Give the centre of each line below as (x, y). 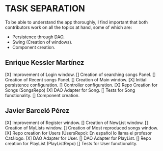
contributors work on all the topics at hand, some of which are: (68, 27)
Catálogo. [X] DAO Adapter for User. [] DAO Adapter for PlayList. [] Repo (78, 138)
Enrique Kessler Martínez (45, 63)
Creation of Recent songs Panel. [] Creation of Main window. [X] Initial (76, 79)
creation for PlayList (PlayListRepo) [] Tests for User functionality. (71, 143)
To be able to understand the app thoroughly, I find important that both (77, 22)
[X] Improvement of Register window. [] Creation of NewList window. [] (77, 123)
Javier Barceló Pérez (37, 111)
